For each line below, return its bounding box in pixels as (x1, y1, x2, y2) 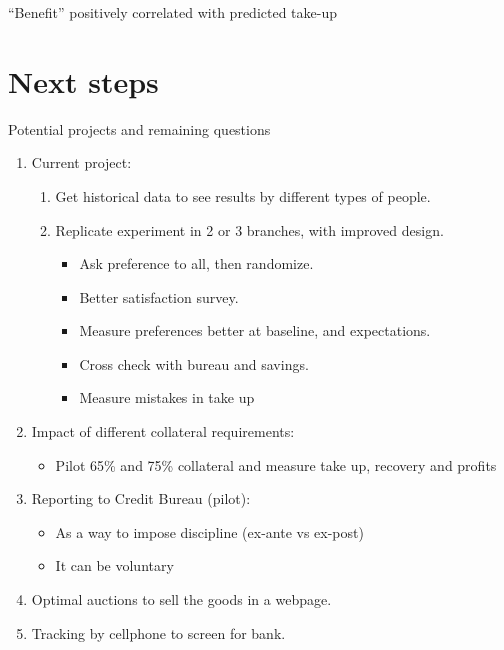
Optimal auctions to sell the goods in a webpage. (31, 589, 332, 610)
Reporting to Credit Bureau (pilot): (31, 488, 251, 509)
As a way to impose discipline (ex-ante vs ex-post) (55, 521, 364, 542)
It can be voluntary (55, 555, 174, 576)
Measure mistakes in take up (79, 387, 255, 408)
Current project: (31, 152, 132, 173)
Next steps (8, 60, 159, 101)
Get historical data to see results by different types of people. (55, 185, 431, 206)
